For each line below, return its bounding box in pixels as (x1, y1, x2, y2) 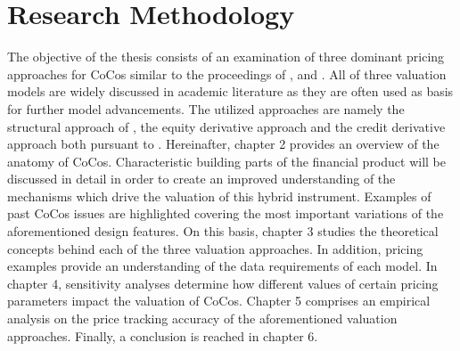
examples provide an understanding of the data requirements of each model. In (7, 257, 438, 275)
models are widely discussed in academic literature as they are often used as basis (7, 82, 454, 101)
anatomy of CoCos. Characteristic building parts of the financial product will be (7, 151, 446, 170)
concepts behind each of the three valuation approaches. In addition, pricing (7, 239, 423, 257)
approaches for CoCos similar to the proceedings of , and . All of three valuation (7, 64, 447, 83)
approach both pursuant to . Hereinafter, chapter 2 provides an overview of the (7, 135, 439, 153)
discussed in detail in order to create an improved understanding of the (7, 169, 396, 188)
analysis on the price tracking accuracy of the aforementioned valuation (7, 309, 398, 328)
